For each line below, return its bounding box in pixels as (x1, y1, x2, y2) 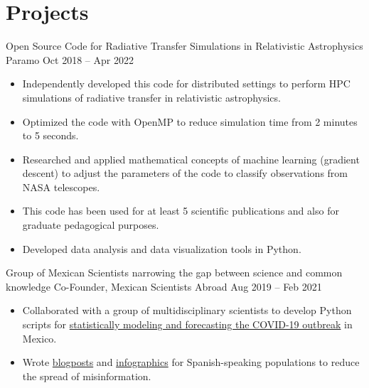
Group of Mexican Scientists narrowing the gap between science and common (6, 265, 343, 280)
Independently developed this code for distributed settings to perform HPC (22, 76, 351, 91)
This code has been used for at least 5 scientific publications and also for (22, 203, 339, 218)
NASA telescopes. (22, 179, 100, 194)
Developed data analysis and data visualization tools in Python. (22, 241, 301, 256)
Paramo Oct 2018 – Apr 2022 (6, 52, 134, 67)
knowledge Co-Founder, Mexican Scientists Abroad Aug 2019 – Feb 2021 (6, 279, 322, 293)
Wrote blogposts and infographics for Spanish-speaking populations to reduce (22, 355, 360, 370)
